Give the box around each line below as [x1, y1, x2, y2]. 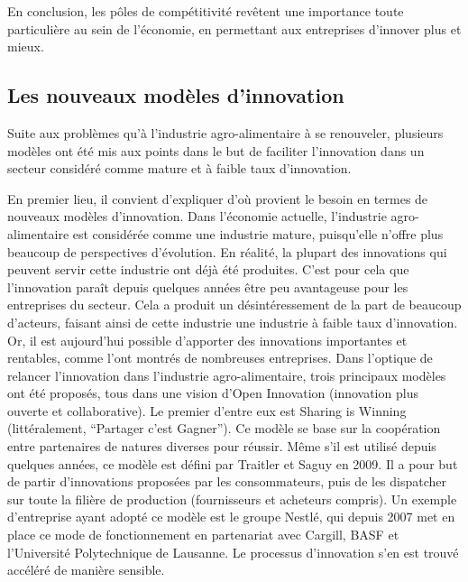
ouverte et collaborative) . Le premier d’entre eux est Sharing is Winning [7, 401, 407, 420]
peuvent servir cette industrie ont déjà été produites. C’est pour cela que [7, 260, 409, 279]
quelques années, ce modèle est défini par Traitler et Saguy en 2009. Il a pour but [7, 454, 458, 473]
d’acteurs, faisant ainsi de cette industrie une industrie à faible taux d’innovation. [7, 312, 458, 331]
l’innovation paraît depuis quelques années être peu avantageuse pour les [7, 277, 408, 296]
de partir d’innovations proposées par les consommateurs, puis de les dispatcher [7, 472, 447, 491]
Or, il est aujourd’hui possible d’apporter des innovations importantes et [7, 330, 408, 349]
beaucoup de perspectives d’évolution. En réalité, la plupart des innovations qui [7, 242, 447, 261]
